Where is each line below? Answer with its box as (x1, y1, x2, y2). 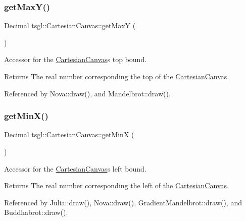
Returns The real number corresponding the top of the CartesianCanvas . (4, 71, 229, 81)
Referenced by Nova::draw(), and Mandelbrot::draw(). (4, 88, 171, 98)
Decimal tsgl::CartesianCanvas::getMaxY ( (4, 20, 136, 31)
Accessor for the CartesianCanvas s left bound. (4, 163, 146, 174)
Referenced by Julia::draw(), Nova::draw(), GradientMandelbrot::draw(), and (4, 197, 242, 207)
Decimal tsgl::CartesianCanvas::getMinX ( (4, 129, 134, 140)
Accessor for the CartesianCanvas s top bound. (4, 54, 147, 65)
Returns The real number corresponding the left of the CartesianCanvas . (4, 180, 229, 191)
